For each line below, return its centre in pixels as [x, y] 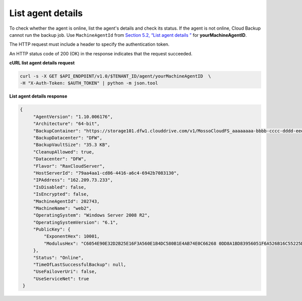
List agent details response [38, 96]
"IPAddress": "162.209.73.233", [73, 180]
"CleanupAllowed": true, [64, 152]
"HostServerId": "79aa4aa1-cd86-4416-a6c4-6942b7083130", [106, 173]
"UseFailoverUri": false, [65, 272]
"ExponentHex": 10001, [72, 236]
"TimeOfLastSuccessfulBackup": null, [80, 265]
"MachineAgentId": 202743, [66, 201]
